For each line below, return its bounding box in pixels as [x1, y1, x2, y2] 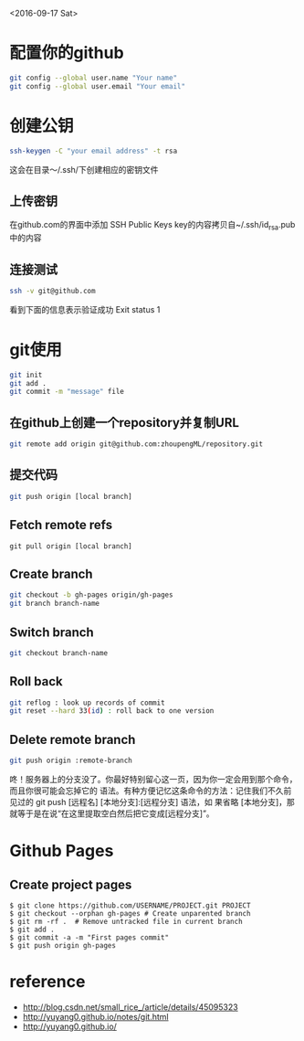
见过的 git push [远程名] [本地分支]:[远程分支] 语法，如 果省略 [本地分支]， [9, 797, 288, 808]
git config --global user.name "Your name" [9, 73, 178, 82]
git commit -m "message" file [9, 388, 125, 397]
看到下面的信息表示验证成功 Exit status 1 [9, 303, 161, 314]
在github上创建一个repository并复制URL [9, 415, 240, 430]
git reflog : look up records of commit [9, 698, 166, 707]
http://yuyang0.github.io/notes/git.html [22, 1011, 169, 1022]
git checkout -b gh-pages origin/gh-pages [9, 590, 173, 600]
